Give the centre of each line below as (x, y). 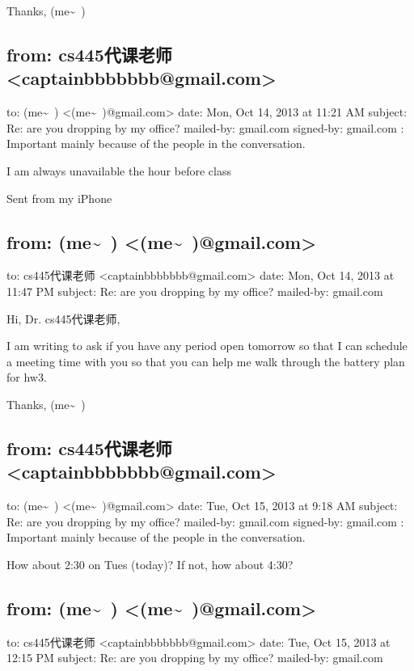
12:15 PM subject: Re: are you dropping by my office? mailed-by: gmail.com (195, 658)
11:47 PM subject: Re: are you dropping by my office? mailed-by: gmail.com (195, 291)
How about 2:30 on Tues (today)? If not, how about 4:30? (150, 564)
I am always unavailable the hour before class (119, 170)
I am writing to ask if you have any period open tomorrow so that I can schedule (207, 346)
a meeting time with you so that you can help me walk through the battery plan (206, 361)
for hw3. (27, 377)
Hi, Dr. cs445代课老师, (63, 318)
